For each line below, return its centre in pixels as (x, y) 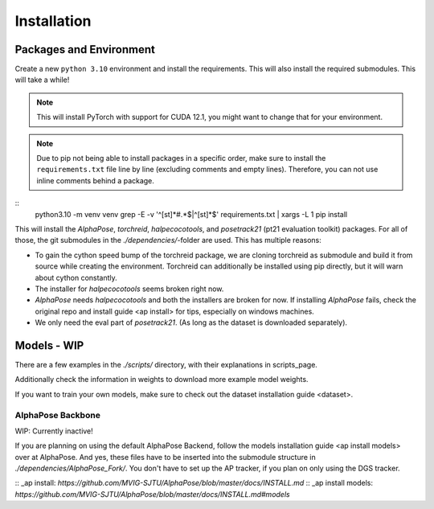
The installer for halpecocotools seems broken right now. (129, 289)
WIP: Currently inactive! (54, 431)
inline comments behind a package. (95, 180)
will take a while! (42, 80)
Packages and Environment (85, 49)
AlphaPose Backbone (57, 415)
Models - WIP (49, 345)
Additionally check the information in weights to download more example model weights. (162, 380)
